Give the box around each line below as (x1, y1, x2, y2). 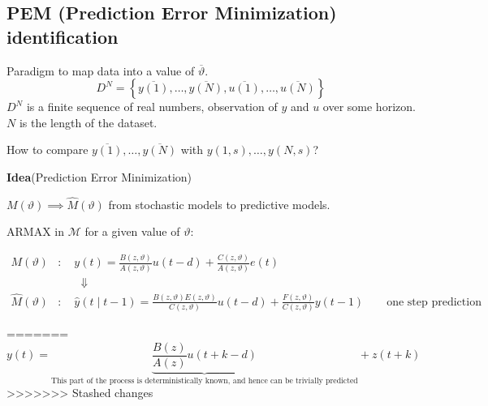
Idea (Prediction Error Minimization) (6, 168, 192, 185)
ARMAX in (6, 223, 64, 240)
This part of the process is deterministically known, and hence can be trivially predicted (51, 376, 358, 385)
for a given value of (84, 223, 180, 240)
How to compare (6, 141, 89, 158)
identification (6, 24, 119, 49)
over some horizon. (322, 98, 416, 115)
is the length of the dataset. (19, 113, 158, 130)
